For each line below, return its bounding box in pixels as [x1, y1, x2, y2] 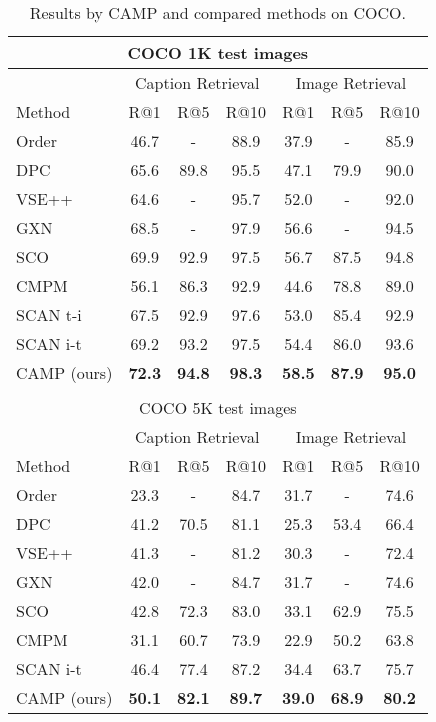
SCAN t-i [16, 303, 82, 326]
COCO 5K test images [139, 396, 297, 419]
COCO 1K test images [127, 41, 309, 64]
